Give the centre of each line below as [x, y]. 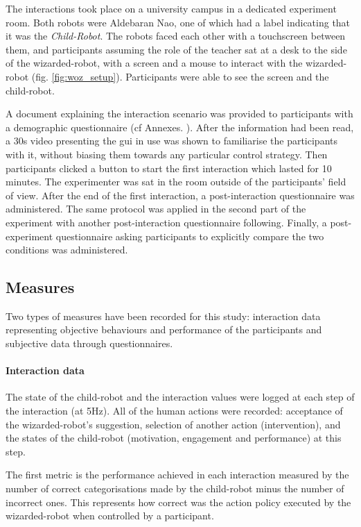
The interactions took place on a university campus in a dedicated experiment [171, 8]
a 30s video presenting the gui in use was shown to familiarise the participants [171, 141]
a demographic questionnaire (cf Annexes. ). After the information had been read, [180, 127]
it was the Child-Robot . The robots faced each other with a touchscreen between [176, 36]
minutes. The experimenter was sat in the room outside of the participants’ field [176, 182]
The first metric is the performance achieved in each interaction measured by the [177, 475]
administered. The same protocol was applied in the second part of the [156, 209]
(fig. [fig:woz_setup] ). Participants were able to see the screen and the [180, 76]
